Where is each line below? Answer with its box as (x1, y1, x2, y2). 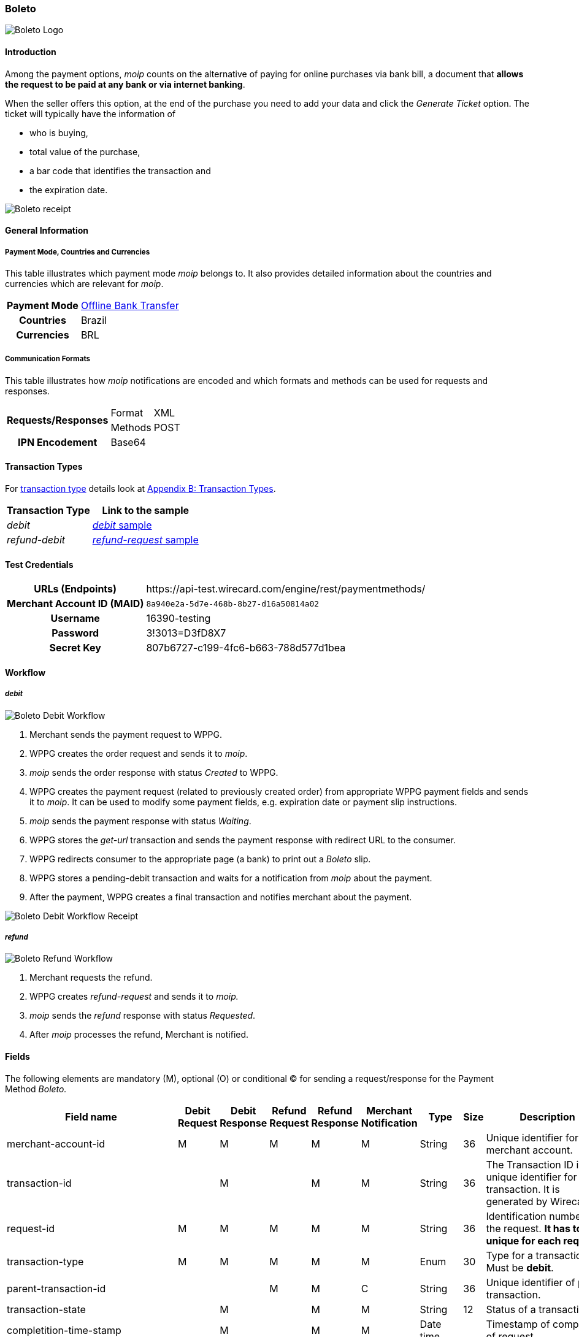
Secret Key (49, 642, 101, 654)
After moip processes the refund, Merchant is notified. (29, 1029, 249, 1040)
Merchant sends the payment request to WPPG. (29, 729, 222, 740)
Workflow (5, 667, 46, 678)
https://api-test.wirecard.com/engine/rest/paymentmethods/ (146, 583, 426, 596)
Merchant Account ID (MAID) (7, 597, 144, 610)
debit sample (92, 518, 152, 531)
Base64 (110, 435, 146, 448)
